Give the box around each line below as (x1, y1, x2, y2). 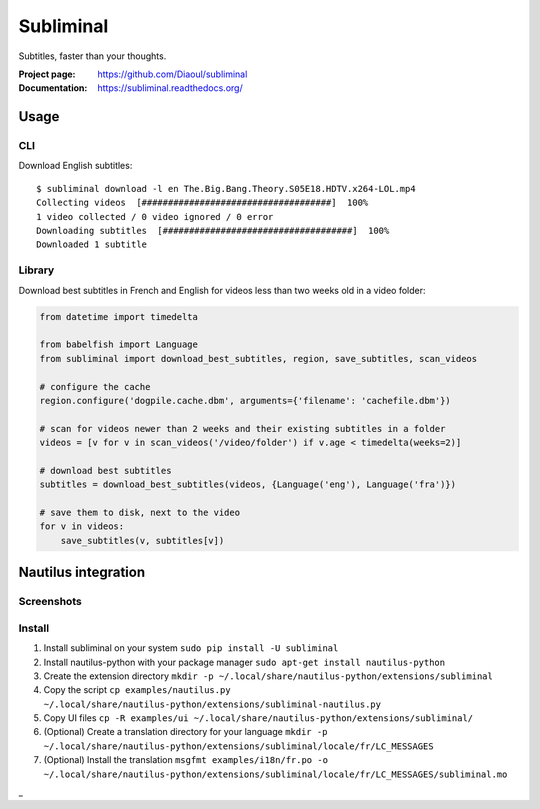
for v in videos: (39, 521, 125, 532)
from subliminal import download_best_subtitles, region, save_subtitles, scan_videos (39, 353, 478, 364)
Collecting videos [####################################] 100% (36, 197, 369, 209)
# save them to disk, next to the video (39, 507, 240, 519)
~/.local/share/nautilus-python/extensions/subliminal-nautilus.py (43, 698, 382, 710)
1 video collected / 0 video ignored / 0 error (36, 211, 274, 222)
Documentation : (18, 82, 88, 94)
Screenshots (18, 595, 82, 609)
